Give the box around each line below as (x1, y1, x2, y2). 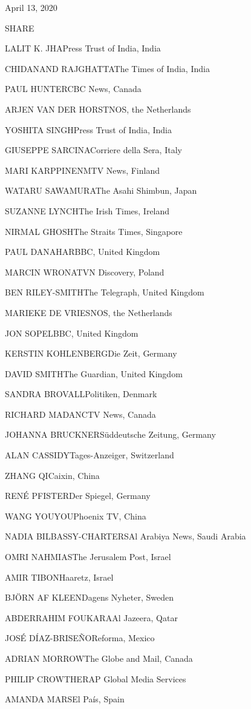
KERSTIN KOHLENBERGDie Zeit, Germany (5, 347, 177, 360)
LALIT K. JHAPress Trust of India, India (5, 42, 161, 54)
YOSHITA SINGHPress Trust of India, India (5, 123, 172, 136)
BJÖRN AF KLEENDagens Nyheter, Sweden (5, 591, 174, 604)
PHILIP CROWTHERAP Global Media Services (5, 672, 186, 685)
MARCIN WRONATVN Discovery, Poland (5, 265, 165, 278)
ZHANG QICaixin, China (5, 469, 100, 481)
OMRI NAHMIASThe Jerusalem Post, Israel (5, 550, 171, 563)
